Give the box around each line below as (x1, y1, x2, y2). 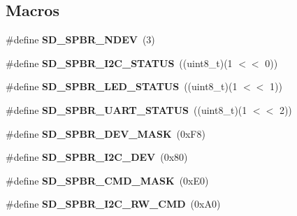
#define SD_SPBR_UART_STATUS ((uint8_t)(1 (6, 102, 247, 117)
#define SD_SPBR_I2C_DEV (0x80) (6, 150, 188, 164)
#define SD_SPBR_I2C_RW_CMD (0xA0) (6, 196, 221, 211)
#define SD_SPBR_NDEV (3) (6, 32, 155, 47)
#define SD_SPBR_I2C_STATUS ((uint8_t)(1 (6, 55, 233, 70)
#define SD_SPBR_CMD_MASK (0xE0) (6, 173, 209, 187)
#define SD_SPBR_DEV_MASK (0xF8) (6, 126, 205, 141)
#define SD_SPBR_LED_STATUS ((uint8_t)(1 (6, 79, 238, 94)
